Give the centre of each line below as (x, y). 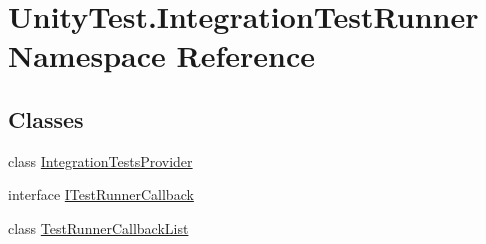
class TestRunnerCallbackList (98, 227)
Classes (46, 118)
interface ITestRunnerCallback (101, 194)
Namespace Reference (161, 55)
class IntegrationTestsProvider (100, 160)
